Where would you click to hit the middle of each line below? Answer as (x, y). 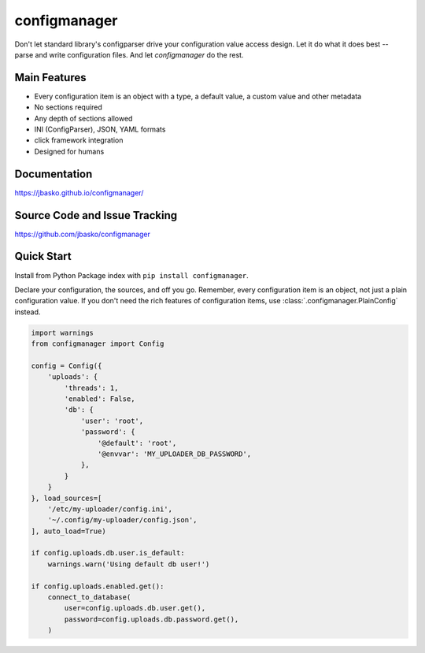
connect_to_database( (89, 597)
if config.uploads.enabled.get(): (98, 586)
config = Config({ (67, 365)
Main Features (50, 78)
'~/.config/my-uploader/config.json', (122, 520)
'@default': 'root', (137, 443)
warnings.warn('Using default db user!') (129, 564)
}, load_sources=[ (67, 498)
